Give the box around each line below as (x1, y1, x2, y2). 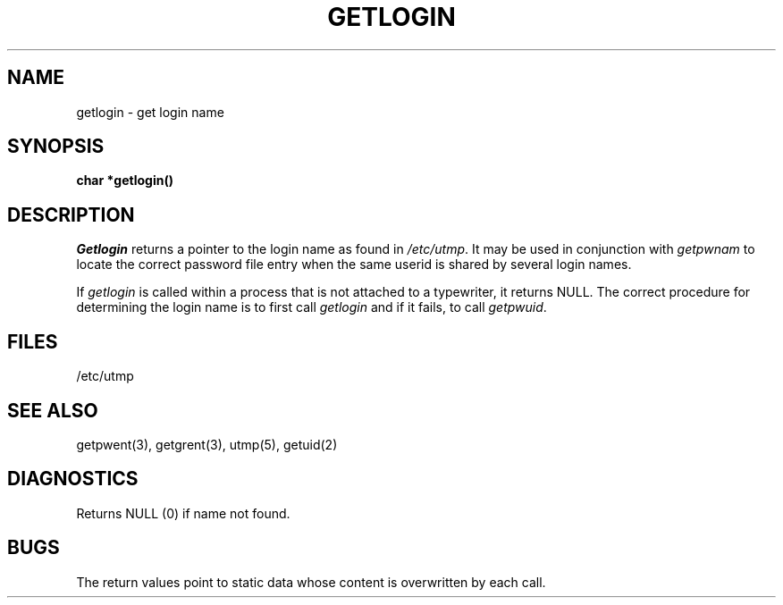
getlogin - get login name (76, 104, 224, 120)
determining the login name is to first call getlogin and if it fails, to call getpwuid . (76, 299, 547, 315)
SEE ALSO (7, 399, 98, 422)
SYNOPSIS (7, 135, 105, 158)
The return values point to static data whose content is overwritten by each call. (76, 574, 546, 590)
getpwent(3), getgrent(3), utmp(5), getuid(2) (76, 436, 338, 452)
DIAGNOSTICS (7, 467, 139, 491)
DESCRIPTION (7, 203, 135, 226)
